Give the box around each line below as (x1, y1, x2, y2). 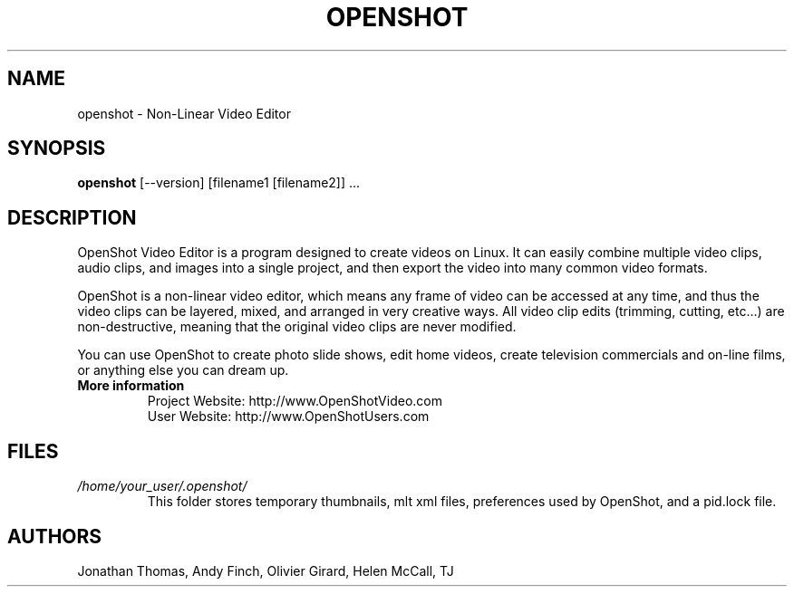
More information (77, 378, 185, 394)
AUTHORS (7, 524, 102, 548)
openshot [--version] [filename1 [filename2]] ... (77, 175, 361, 191)
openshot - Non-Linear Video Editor (77, 105, 291, 121)
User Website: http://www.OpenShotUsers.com (147, 408, 430, 425)
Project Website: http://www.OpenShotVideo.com (147, 393, 442, 409)
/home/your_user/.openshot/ (77, 478, 247, 494)
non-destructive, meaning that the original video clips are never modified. (77, 319, 517, 335)
